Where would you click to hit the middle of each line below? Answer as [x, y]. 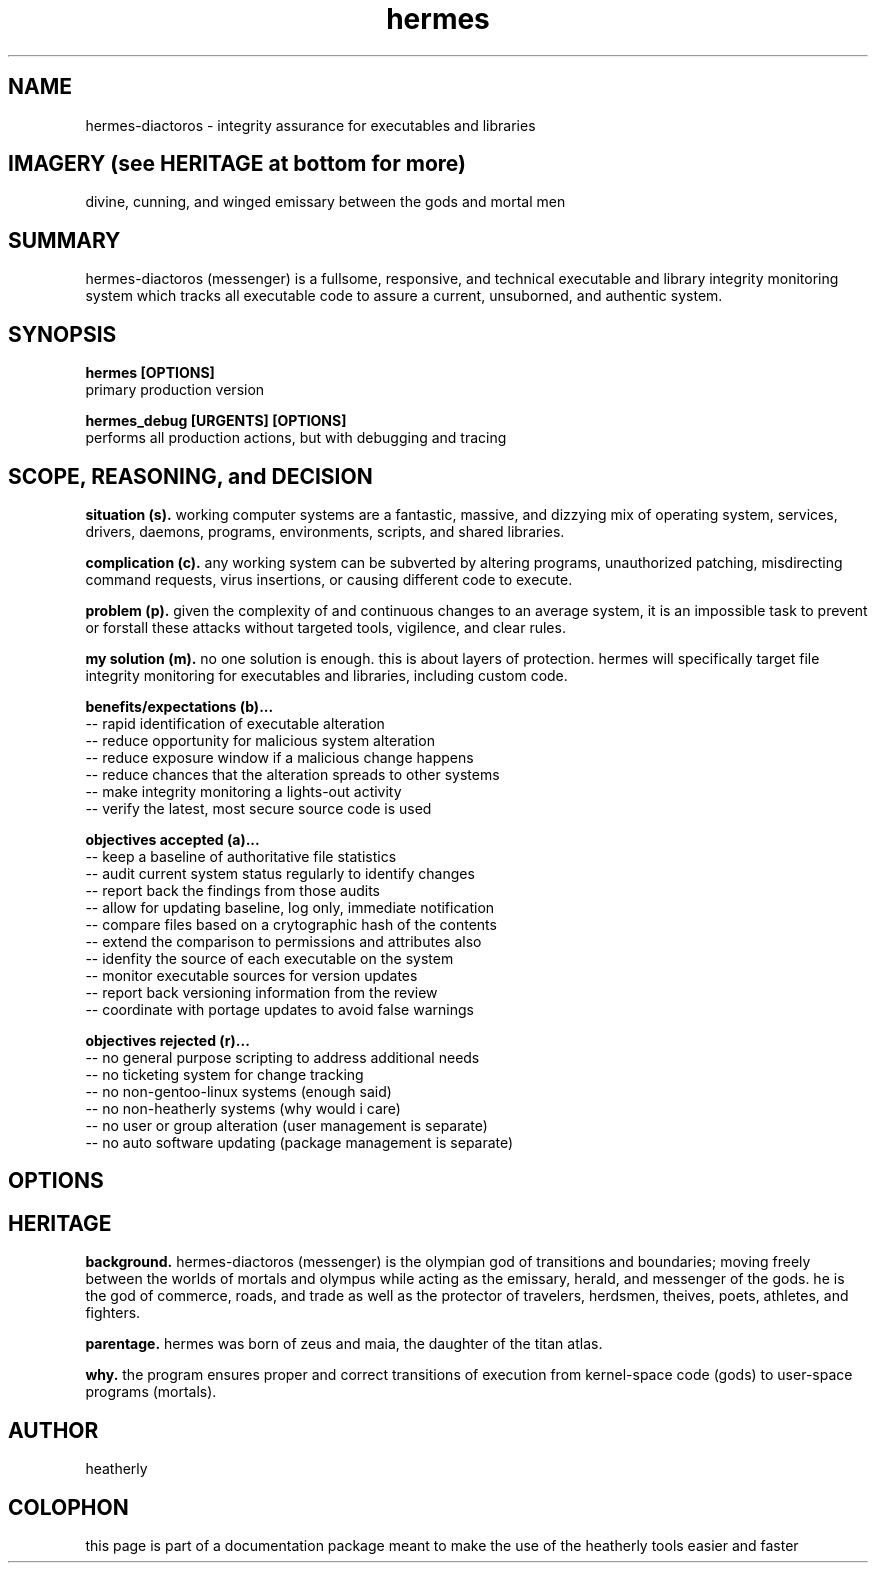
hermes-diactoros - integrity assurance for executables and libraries [310, 125]
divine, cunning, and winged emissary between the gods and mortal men [325, 202]
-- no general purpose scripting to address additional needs [282, 1057]
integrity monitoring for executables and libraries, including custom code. [326, 675]
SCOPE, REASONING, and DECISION [190, 476]
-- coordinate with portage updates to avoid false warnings [279, 1009]
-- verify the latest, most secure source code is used [258, 808]
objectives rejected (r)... [167, 1040]
